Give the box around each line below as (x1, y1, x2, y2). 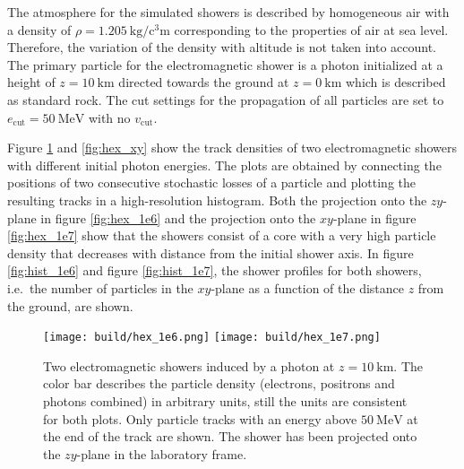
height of (7, 73, 56, 91)
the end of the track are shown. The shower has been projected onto (43, 427, 417, 446)
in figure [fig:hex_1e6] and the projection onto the (40, 208, 316, 227)
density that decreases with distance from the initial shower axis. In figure (7, 243, 414, 262)
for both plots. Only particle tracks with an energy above (43, 409, 357, 428)
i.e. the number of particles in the (7, 278, 193, 297)
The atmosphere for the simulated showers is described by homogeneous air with (7, 3, 450, 21)
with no (88, 108, 131, 126)
